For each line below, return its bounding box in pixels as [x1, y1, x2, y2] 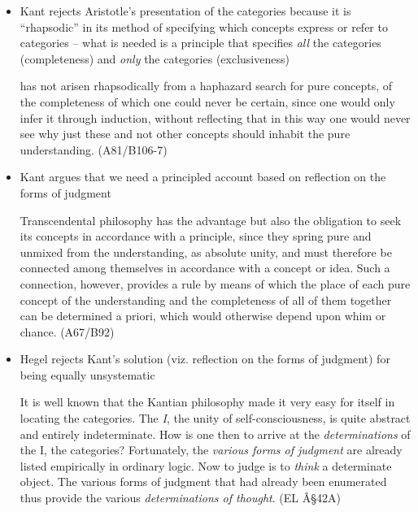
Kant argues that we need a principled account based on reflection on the [20, 168, 386, 185]
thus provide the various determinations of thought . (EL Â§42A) [20, 489, 341, 506]
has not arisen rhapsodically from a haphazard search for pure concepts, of [20, 77, 393, 94]
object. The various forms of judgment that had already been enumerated [20, 473, 387, 490]
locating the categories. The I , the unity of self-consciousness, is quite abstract [20, 410, 411, 427]
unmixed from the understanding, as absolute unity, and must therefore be [20, 243, 392, 260]
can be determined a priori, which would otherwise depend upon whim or [20, 307, 386, 324]
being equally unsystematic [20, 366, 155, 383]
